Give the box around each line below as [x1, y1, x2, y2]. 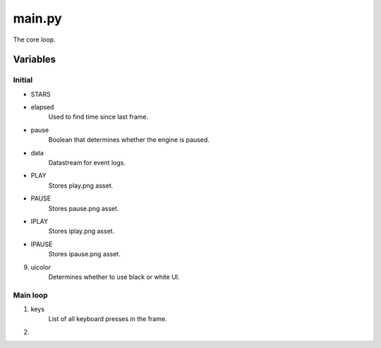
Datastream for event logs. [48, 159, 126, 167]
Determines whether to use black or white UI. [48, 272, 180, 281]
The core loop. [13, 35, 56, 44]
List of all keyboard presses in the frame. [48, 315, 167, 323]
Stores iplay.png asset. [48, 227, 115, 236]
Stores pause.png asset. [48, 204, 119, 212]
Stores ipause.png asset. [48, 250, 121, 258]
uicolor [30, 263, 52, 271]
